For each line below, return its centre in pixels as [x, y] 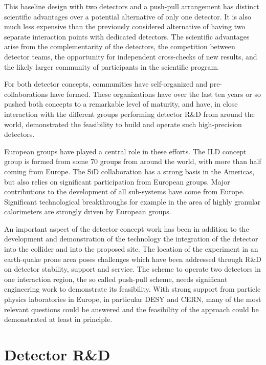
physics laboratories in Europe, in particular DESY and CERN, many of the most [133, 299]
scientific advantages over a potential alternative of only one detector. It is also [128, 16]
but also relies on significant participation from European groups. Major [117, 181]
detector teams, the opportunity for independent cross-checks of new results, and [131, 56]
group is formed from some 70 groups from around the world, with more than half [133, 161]
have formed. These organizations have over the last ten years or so [155, 94]
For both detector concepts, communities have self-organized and [106, 84]
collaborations [26, 94]
